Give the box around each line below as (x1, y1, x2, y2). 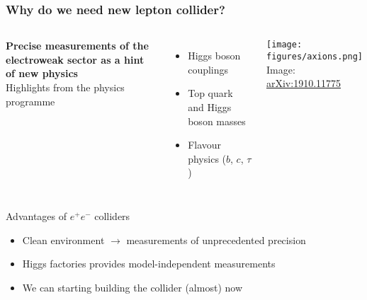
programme (6, 93, 55, 108)
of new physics (6, 66, 78, 81)
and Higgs (188, 100, 232, 114)
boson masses (188, 113, 246, 128)
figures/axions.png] (266, 51, 363, 62)
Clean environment (22, 232, 105, 247)
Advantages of (6, 208, 67, 223)
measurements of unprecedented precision (126, 232, 306, 247)
